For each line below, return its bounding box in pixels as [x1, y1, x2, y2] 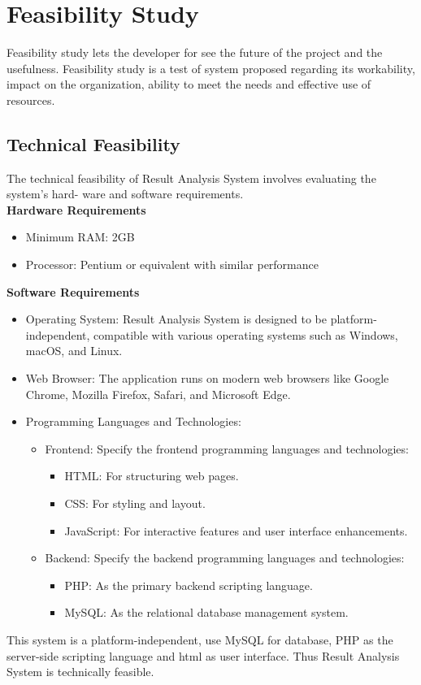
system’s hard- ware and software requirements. [7, 185, 244, 202]
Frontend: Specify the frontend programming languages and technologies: [45, 440, 409, 457]
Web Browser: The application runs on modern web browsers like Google [25, 370, 389, 387]
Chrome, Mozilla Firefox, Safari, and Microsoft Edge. [25, 385, 291, 402]
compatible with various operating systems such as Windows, [93, 326, 398, 343]
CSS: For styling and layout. [64, 495, 206, 512]
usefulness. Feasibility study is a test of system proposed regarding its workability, [7, 59, 415, 76]
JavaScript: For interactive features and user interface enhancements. [64, 522, 408, 539]
